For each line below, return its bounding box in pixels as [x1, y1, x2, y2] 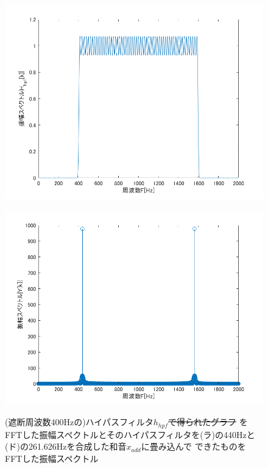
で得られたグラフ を [168, 415, 248, 428]
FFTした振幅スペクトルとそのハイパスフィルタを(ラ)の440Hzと [5, 428, 255, 441]
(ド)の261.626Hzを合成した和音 [5, 440, 127, 453]
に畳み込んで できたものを [141, 440, 246, 453]
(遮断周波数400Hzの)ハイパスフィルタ [5, 415, 153, 428]
